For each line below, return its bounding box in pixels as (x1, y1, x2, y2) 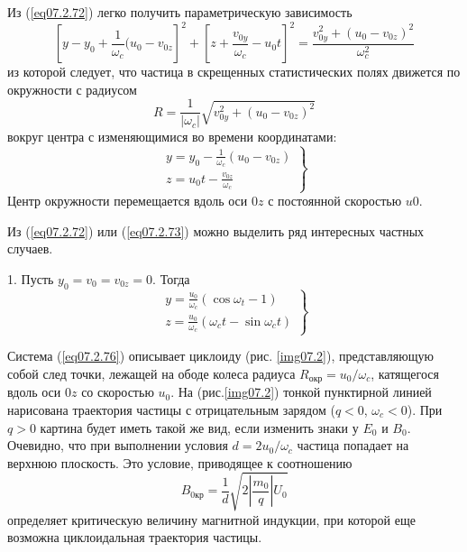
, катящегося (371, 363, 439, 382)
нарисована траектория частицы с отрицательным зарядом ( (7, 400, 335, 419)
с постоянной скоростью (268, 191, 402, 210)
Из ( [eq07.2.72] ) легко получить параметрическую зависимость (7, 3, 353, 21)
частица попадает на (297, 436, 409, 455)
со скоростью (81, 382, 154, 401)
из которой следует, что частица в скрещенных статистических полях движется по (7, 62, 461, 81)
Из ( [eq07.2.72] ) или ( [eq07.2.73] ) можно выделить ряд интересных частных (7, 221, 425, 240)
